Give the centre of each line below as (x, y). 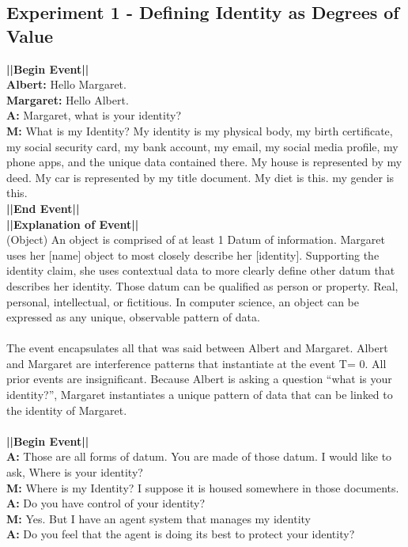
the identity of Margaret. (67, 410)
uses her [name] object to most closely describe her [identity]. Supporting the (193, 255)
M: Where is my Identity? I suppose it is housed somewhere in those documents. (203, 487)
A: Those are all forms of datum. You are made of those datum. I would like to (199, 456)
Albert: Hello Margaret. (66, 84)
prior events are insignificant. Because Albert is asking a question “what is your (199, 379)
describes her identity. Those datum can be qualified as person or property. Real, (202, 285)
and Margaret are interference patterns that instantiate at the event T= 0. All (196, 363)
